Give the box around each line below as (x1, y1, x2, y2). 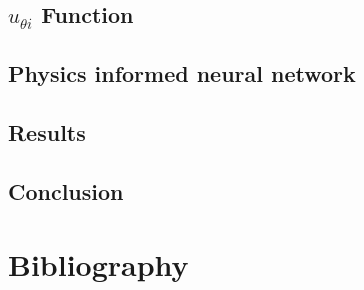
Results (8, 116, 86, 147)
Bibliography (8, 244, 189, 285)
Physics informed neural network (8, 58, 356, 89)
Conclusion (8, 175, 124, 206)
